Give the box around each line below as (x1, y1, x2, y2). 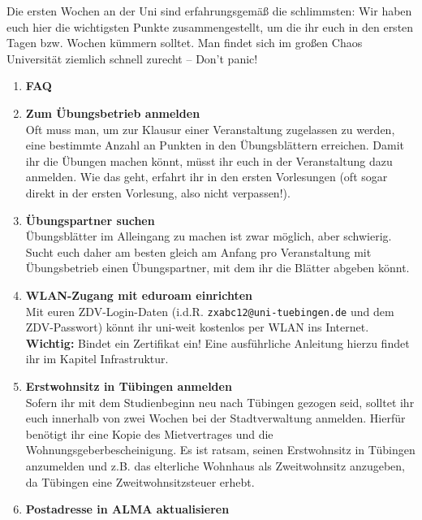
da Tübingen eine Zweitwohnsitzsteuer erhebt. (25, 473, 255, 490)
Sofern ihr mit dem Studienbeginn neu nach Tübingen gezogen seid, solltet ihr (25, 393, 415, 410)
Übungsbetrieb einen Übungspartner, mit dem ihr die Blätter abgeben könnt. (25, 259, 410, 276)
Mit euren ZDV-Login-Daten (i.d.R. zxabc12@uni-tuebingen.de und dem (25, 302, 394, 319)
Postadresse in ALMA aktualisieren (25, 500, 230, 518)
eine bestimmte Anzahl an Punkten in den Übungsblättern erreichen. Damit (25, 136, 404, 154)
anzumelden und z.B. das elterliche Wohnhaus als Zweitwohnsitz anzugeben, (25, 457, 406, 474)
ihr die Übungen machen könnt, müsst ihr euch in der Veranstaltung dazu (25, 152, 393, 169)
